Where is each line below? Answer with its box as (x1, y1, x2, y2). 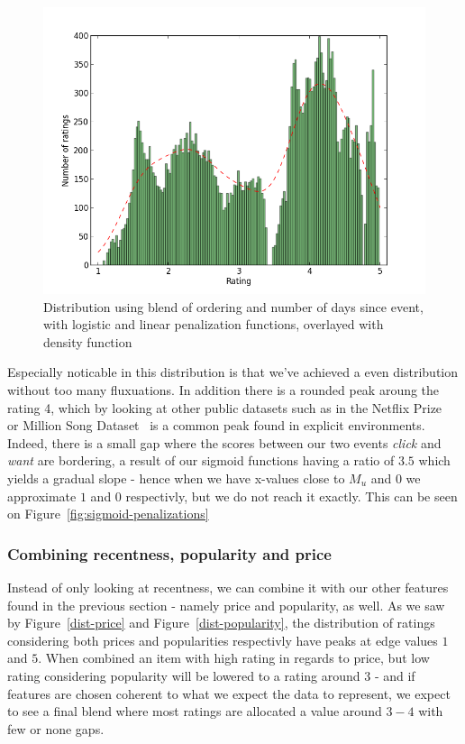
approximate (7, 486, 77, 505)
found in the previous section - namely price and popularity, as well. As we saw (7, 595, 445, 614)
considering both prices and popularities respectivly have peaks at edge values (7, 630, 438, 649)
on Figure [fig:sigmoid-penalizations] (7, 504, 209, 523)
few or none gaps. (7, 719, 105, 738)
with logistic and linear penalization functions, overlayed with (43, 315, 384, 334)
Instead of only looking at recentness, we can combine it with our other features (7, 577, 449, 596)
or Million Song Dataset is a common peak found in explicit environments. (7, 416, 425, 435)
